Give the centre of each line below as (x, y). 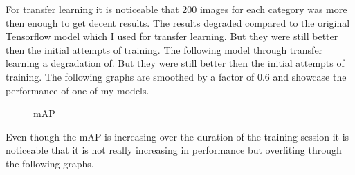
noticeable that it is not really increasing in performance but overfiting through (174, 150)
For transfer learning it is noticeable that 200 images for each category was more (176, 9)
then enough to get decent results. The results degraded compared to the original (178, 22)
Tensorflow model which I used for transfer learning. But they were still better (172, 36)
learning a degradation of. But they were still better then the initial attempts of (175, 63)
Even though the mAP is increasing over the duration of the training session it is (177, 136)
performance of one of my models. (78, 90)
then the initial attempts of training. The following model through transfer (164, 49)
